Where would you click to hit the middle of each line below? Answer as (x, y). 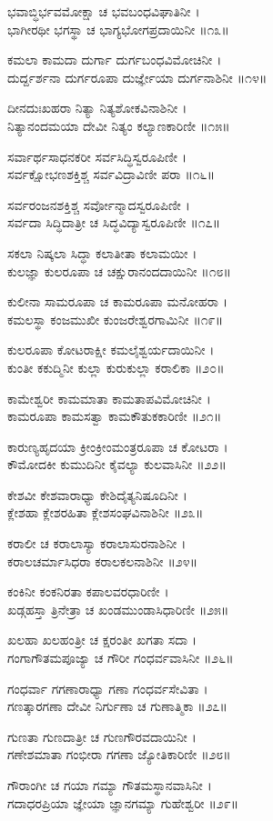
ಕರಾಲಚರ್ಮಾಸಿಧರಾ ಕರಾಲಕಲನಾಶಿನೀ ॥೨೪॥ (103, 561)
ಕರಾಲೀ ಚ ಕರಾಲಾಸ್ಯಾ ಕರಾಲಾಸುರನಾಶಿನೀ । (97, 543)
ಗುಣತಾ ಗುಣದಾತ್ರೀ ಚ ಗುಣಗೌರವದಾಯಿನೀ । (102, 736)
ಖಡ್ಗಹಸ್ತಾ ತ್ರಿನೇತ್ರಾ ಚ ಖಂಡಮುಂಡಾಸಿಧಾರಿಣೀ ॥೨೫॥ (118, 609)
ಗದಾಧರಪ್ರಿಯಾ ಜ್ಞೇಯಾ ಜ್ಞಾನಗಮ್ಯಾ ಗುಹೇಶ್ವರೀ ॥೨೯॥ (123, 802)
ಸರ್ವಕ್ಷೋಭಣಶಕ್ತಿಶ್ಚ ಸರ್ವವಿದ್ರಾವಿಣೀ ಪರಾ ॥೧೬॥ (111, 174)
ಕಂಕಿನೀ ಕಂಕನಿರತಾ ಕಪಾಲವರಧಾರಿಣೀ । (88, 591)
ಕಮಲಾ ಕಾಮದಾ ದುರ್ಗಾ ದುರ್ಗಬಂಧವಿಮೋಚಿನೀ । (115, 60)
